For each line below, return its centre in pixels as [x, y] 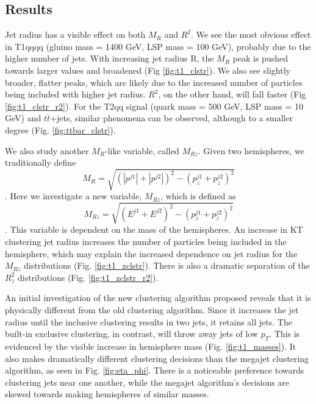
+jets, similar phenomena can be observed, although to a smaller [171, 118]
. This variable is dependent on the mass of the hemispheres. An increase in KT [154, 229]
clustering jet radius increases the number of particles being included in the [146, 242]
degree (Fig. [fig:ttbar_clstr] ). [60, 129]
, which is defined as [198, 196]
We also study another [47, 150]
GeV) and [23, 118]
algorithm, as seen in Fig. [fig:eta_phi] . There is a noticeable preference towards [155, 370]
